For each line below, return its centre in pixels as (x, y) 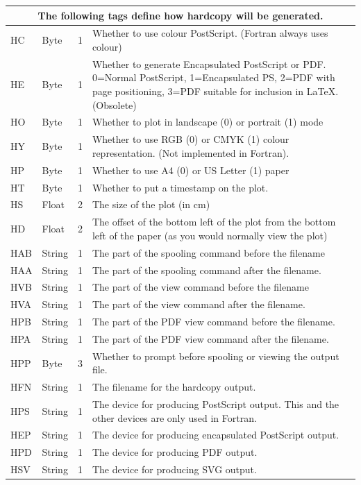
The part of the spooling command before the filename (208, 252)
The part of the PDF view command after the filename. (210, 338)
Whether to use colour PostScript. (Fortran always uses (210, 33)
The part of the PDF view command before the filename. (213, 322)
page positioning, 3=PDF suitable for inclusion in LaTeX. (215, 91)
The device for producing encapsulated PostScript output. (216, 435)
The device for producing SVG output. (174, 469)
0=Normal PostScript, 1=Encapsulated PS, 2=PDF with (213, 77)
